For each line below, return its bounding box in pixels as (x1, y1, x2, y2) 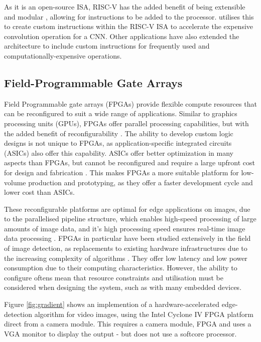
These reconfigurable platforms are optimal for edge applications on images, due (4, 203, 250, 214)
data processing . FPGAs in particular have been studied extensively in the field (4, 233, 251, 243)
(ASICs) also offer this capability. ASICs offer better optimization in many (4, 147, 233, 158)
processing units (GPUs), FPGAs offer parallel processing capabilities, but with (4, 118, 249, 128)
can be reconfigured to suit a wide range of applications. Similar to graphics (4, 108, 237, 119)
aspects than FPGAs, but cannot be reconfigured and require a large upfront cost (4, 157, 255, 168)
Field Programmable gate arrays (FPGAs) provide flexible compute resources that (4, 98, 257, 109)
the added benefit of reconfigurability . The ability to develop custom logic (4, 128, 233, 138)
